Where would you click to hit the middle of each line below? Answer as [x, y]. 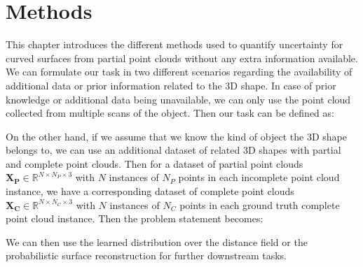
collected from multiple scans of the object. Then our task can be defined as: [170, 113]
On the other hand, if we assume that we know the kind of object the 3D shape [176, 136]
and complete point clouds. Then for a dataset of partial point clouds [155, 163]
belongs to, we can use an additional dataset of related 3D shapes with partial [173, 150]
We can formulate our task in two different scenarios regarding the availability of [179, 72]
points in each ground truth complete [260, 204]
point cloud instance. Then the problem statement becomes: [135, 218]
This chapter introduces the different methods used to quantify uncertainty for [174, 44]
